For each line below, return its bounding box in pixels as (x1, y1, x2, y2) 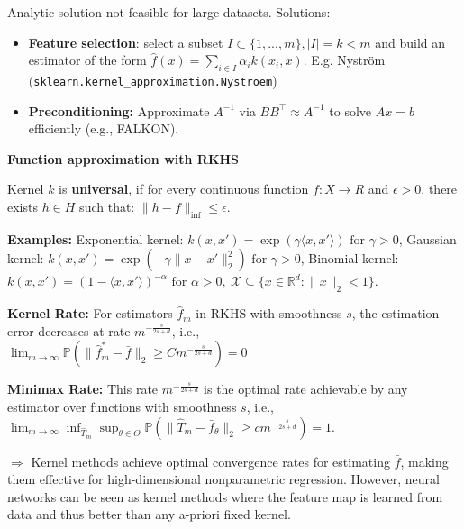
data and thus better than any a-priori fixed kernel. (7, 505, 291, 524)
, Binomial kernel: (300, 249, 399, 268)
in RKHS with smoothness (196, 304, 342, 323)
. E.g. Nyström (303, 50, 386, 69)
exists (7, 197, 38, 216)
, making (400, 451, 449, 470)
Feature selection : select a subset (28, 32, 223, 51)
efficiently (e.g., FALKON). (28, 119, 179, 138)
